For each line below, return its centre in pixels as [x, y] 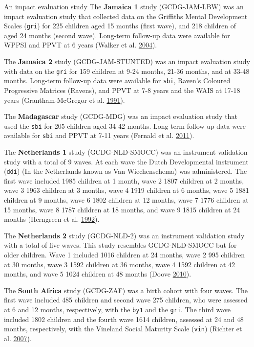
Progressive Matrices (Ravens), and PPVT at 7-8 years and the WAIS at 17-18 [122, 90]
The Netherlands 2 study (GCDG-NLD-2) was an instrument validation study [124, 235]
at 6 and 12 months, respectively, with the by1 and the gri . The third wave [117, 309]
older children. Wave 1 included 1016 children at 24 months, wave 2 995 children [124, 255]
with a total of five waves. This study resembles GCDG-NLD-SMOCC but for [120, 245]
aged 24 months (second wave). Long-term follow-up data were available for [117, 35]
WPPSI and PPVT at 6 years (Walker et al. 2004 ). [81, 45]
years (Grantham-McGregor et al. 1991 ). [64, 100]
